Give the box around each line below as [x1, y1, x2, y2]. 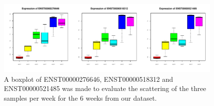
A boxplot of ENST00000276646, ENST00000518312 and [4, 74, 173, 84]
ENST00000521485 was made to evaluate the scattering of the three [4, 83, 206, 93]
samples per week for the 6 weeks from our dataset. [4, 92, 157, 103]
